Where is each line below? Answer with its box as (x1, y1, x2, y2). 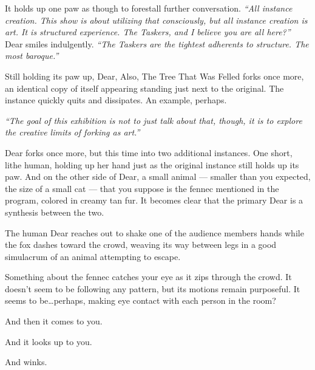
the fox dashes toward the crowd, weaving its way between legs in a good (5, 238, 277, 251)
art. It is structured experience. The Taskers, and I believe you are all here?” (5, 26, 291, 38)
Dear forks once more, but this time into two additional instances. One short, (5, 146, 293, 159)
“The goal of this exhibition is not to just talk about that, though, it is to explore (5, 114, 302, 126)
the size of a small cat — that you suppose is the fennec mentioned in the (5, 182, 279, 194)
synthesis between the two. (5, 205, 104, 218)
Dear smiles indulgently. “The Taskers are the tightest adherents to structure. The (5, 37, 309, 50)
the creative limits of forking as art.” (5, 126, 140, 139)
